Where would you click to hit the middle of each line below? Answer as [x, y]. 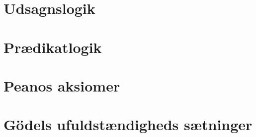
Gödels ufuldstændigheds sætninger [128, 124]
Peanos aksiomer [62, 85]
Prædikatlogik [53, 47]
